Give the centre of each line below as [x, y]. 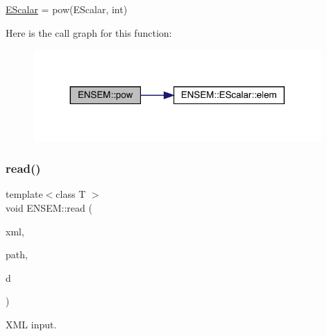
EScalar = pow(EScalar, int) [67, 9]
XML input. [31, 325]
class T [71, 194]
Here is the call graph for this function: [89, 32]
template [24, 194]
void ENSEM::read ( [49, 208]
